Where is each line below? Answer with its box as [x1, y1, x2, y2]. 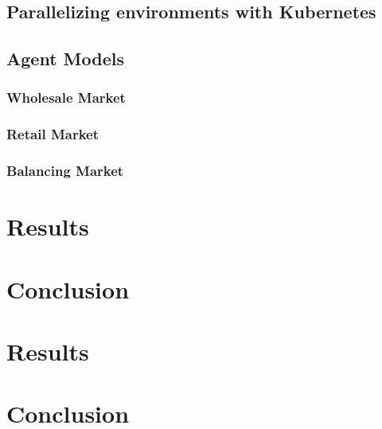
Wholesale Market [6, 88, 126, 107]
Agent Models [6, 46, 124, 71]
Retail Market [6, 124, 99, 144]
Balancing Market [6, 161, 124, 181]
